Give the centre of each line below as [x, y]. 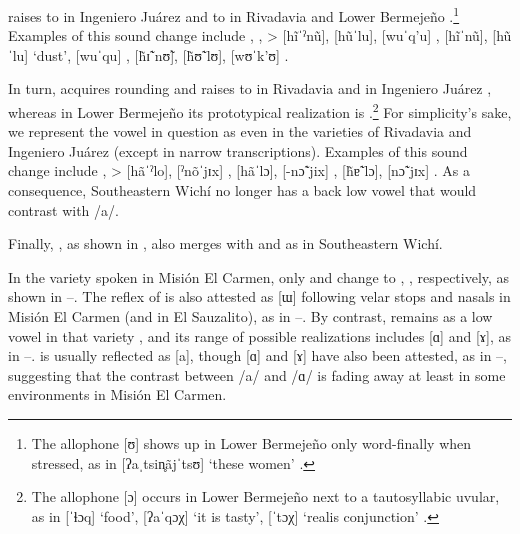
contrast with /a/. [63, 209]
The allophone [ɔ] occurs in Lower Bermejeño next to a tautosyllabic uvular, [265, 496]
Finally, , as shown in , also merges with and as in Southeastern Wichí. [225, 243]
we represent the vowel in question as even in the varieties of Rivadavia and [240, 131]
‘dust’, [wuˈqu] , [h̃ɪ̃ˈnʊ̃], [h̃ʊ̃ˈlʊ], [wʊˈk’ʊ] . [160, 54]
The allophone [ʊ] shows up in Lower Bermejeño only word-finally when [251, 443]
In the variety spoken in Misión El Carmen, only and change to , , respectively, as [259, 276]
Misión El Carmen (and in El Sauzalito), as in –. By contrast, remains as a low [250, 316]
